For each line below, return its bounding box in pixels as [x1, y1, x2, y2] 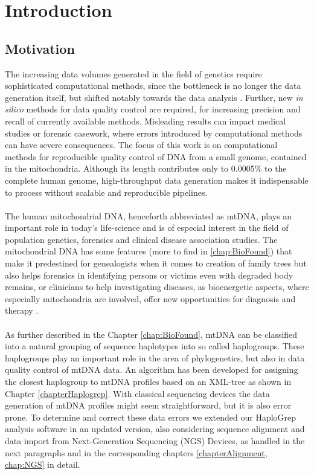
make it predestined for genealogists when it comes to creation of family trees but [5, 257, 307, 270]
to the [264, 162, 287, 175]
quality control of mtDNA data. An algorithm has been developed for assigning [5, 363, 298, 376]
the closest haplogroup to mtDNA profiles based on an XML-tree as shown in [5, 375, 292, 388]
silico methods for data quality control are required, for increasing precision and [5, 103, 301, 115]
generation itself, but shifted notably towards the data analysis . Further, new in [5, 91, 303, 103]
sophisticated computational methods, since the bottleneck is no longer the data [5, 79, 301, 92]
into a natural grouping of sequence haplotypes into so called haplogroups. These [5, 340, 304, 352]
